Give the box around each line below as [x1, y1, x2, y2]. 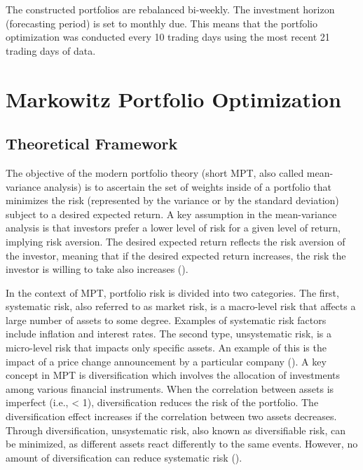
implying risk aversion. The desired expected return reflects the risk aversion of [6, 234, 345, 248]
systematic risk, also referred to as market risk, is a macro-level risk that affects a [6, 299, 356, 314]
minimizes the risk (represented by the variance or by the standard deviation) [6, 193, 339, 208]
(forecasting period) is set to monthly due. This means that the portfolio [6, 15, 318, 30]
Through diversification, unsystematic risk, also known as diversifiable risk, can [6, 422, 345, 437]
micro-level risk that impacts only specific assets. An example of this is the [6, 340, 327, 355]
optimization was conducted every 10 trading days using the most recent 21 [6, 29, 330, 44]
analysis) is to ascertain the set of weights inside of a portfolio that [43, 179, 331, 194]
